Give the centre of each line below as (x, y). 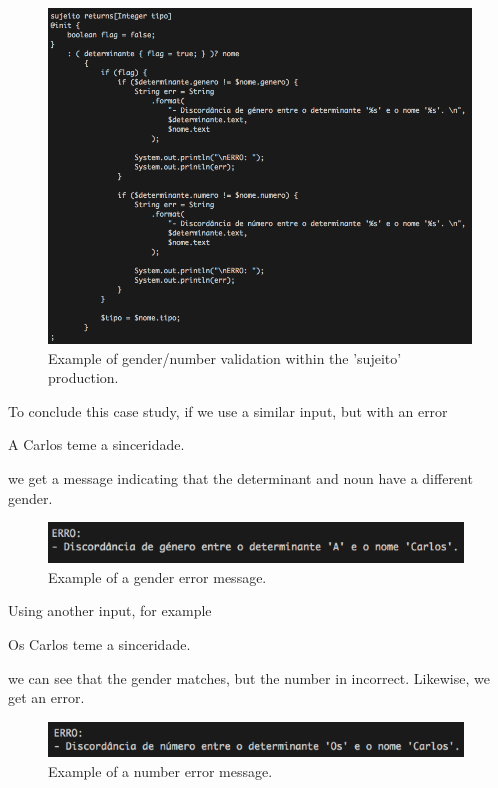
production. (83, 377)
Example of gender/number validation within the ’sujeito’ (225, 357)
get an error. (46, 697)
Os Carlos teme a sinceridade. (99, 643)
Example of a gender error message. (157, 576)
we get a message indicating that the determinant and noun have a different (240, 477)
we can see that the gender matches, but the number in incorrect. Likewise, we (249, 677)
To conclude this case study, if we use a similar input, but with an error (228, 410)
